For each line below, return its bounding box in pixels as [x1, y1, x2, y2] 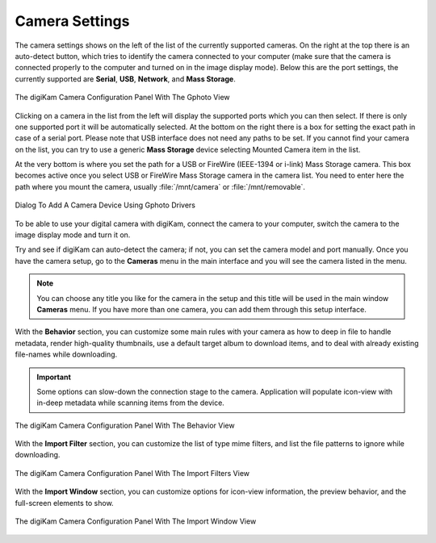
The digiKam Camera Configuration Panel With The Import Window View [15, 516, 257, 526]
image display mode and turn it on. [15, 230, 131, 240]
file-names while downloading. [15, 349, 118, 359]
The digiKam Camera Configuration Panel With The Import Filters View [15, 468, 250, 478]
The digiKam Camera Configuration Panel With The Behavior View [15, 420, 235, 430]
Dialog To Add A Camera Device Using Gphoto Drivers [15, 200, 195, 210]
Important [36, 372, 72, 382]
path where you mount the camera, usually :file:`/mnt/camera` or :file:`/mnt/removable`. [15, 182, 306, 191]
